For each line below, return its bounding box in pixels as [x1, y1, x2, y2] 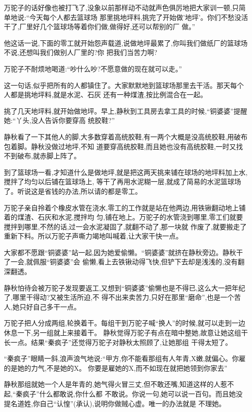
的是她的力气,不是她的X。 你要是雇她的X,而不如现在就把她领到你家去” [4, 362, 228, 373]
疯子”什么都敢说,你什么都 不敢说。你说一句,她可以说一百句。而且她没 [22, 389, 243, 398]
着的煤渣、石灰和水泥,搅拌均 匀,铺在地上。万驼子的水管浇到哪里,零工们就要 [4, 212, 243, 222]
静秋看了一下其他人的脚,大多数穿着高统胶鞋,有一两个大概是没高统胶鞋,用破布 [4, 131, 248, 141]
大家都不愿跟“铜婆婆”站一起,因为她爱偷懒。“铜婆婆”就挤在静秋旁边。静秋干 [4, 247, 243, 257]
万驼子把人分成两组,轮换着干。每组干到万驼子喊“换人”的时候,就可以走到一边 [4, 318, 245, 328]
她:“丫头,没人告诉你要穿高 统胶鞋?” [4, 115, 115, 125]
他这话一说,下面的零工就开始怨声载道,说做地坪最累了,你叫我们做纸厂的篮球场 [4, 37, 248, 48]
